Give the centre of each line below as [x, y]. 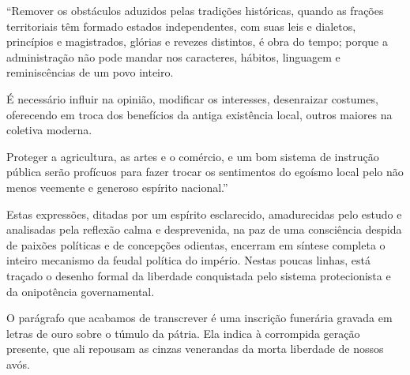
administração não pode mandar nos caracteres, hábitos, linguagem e [173, 56]
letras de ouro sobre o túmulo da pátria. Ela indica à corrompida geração [183, 333]
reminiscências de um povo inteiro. [90, 72]
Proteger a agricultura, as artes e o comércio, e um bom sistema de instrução [193, 156]
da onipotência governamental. [81, 291]
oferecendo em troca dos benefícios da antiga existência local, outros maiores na [199, 114]
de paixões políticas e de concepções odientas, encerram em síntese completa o [196, 244]
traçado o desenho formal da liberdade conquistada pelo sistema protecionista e [199, 275]
